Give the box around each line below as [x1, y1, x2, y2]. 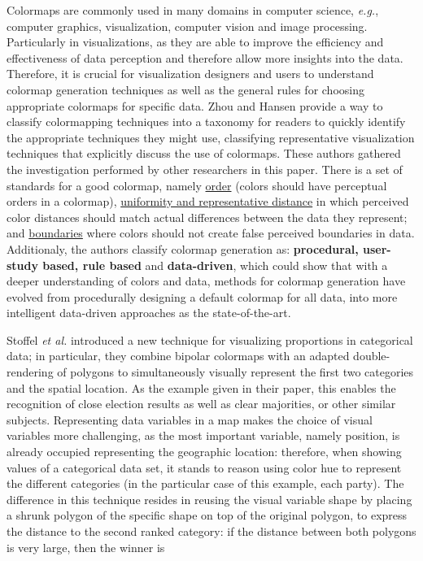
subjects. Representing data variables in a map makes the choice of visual [7, 411, 373, 428]
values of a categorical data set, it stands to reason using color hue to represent [7, 459, 402, 476]
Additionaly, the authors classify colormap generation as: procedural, [7, 240, 359, 257]
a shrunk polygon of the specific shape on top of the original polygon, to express [7, 507, 408, 524]
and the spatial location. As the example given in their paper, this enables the [7, 379, 396, 396]
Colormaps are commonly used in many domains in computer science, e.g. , [7, 2, 379, 18]
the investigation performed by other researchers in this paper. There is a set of [7, 160, 403, 177]
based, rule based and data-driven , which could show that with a [42, 256, 388, 273]
